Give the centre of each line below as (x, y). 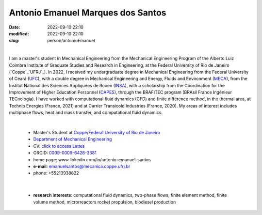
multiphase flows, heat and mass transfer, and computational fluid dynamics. (86, 113)
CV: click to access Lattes (59, 146)
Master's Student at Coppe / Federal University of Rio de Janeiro (97, 133)
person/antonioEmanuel (71, 41)
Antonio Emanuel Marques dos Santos (88, 13)
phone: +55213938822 (56, 173)
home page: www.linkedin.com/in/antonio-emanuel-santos (92, 159)
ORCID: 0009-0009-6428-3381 (65, 153)
